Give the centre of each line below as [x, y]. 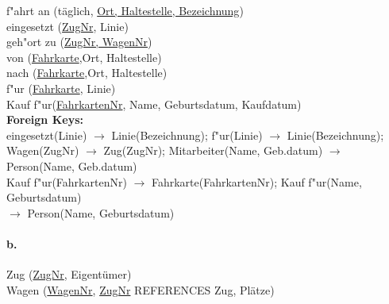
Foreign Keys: [45, 119]
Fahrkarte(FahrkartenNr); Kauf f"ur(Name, [256, 181]
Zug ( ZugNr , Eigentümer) [69, 274]
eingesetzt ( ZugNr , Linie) [67, 26]
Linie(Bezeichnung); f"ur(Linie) [187, 135]
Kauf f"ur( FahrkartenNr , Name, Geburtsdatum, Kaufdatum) [154, 104]
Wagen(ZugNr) [43, 150]
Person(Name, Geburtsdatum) [101, 212]
